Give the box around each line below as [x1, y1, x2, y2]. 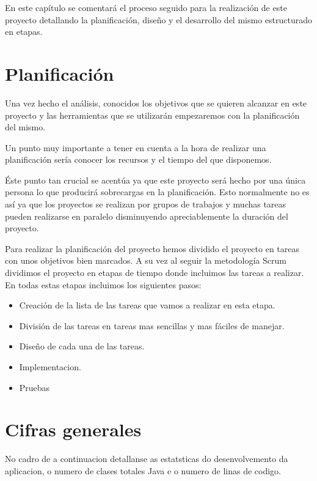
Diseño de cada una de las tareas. [19, 340, 145, 352]
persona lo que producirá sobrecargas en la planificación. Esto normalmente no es [5, 185, 310, 198]
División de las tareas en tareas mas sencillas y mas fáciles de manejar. [19, 319, 285, 332]
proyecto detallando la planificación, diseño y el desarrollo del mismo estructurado [5, 13, 312, 26]
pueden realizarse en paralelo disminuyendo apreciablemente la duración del [5, 209, 288, 222]
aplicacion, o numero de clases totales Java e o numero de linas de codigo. [5, 464, 282, 477]
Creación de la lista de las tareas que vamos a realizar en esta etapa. [19, 299, 275, 311]
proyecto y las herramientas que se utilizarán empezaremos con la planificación [5, 108, 300, 121]
